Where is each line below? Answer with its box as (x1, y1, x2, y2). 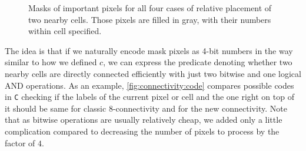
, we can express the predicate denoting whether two (103, 56, 292, 68)
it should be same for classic (5, 102, 107, 114)
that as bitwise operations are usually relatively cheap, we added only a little (5, 113, 282, 126)
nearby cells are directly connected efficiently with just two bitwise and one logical (5, 67, 301, 79)
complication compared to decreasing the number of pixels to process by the (5, 125, 280, 137)
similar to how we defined (5, 56, 97, 68)
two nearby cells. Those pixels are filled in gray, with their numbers (28, 13, 271, 25)
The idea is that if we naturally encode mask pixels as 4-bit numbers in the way (5, 44, 293, 56)
